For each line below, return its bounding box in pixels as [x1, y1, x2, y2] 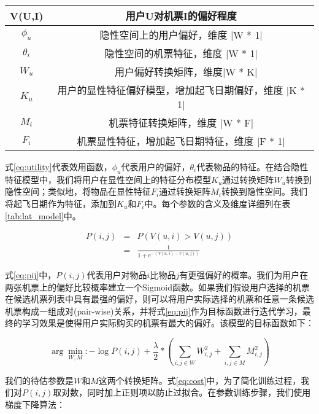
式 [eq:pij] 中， [5, 268, 56, 281]
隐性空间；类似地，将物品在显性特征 [5, 185, 151, 198]
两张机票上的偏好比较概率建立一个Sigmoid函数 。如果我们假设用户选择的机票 [5, 280, 310, 293]
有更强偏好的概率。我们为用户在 [179, 268, 309, 281]
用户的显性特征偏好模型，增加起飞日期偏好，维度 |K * [57, 83, 305, 97]
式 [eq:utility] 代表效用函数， [5, 160, 112, 173]
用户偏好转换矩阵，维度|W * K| [115, 64, 258, 79]
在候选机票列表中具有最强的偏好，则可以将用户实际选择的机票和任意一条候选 [5, 292, 314, 305]
